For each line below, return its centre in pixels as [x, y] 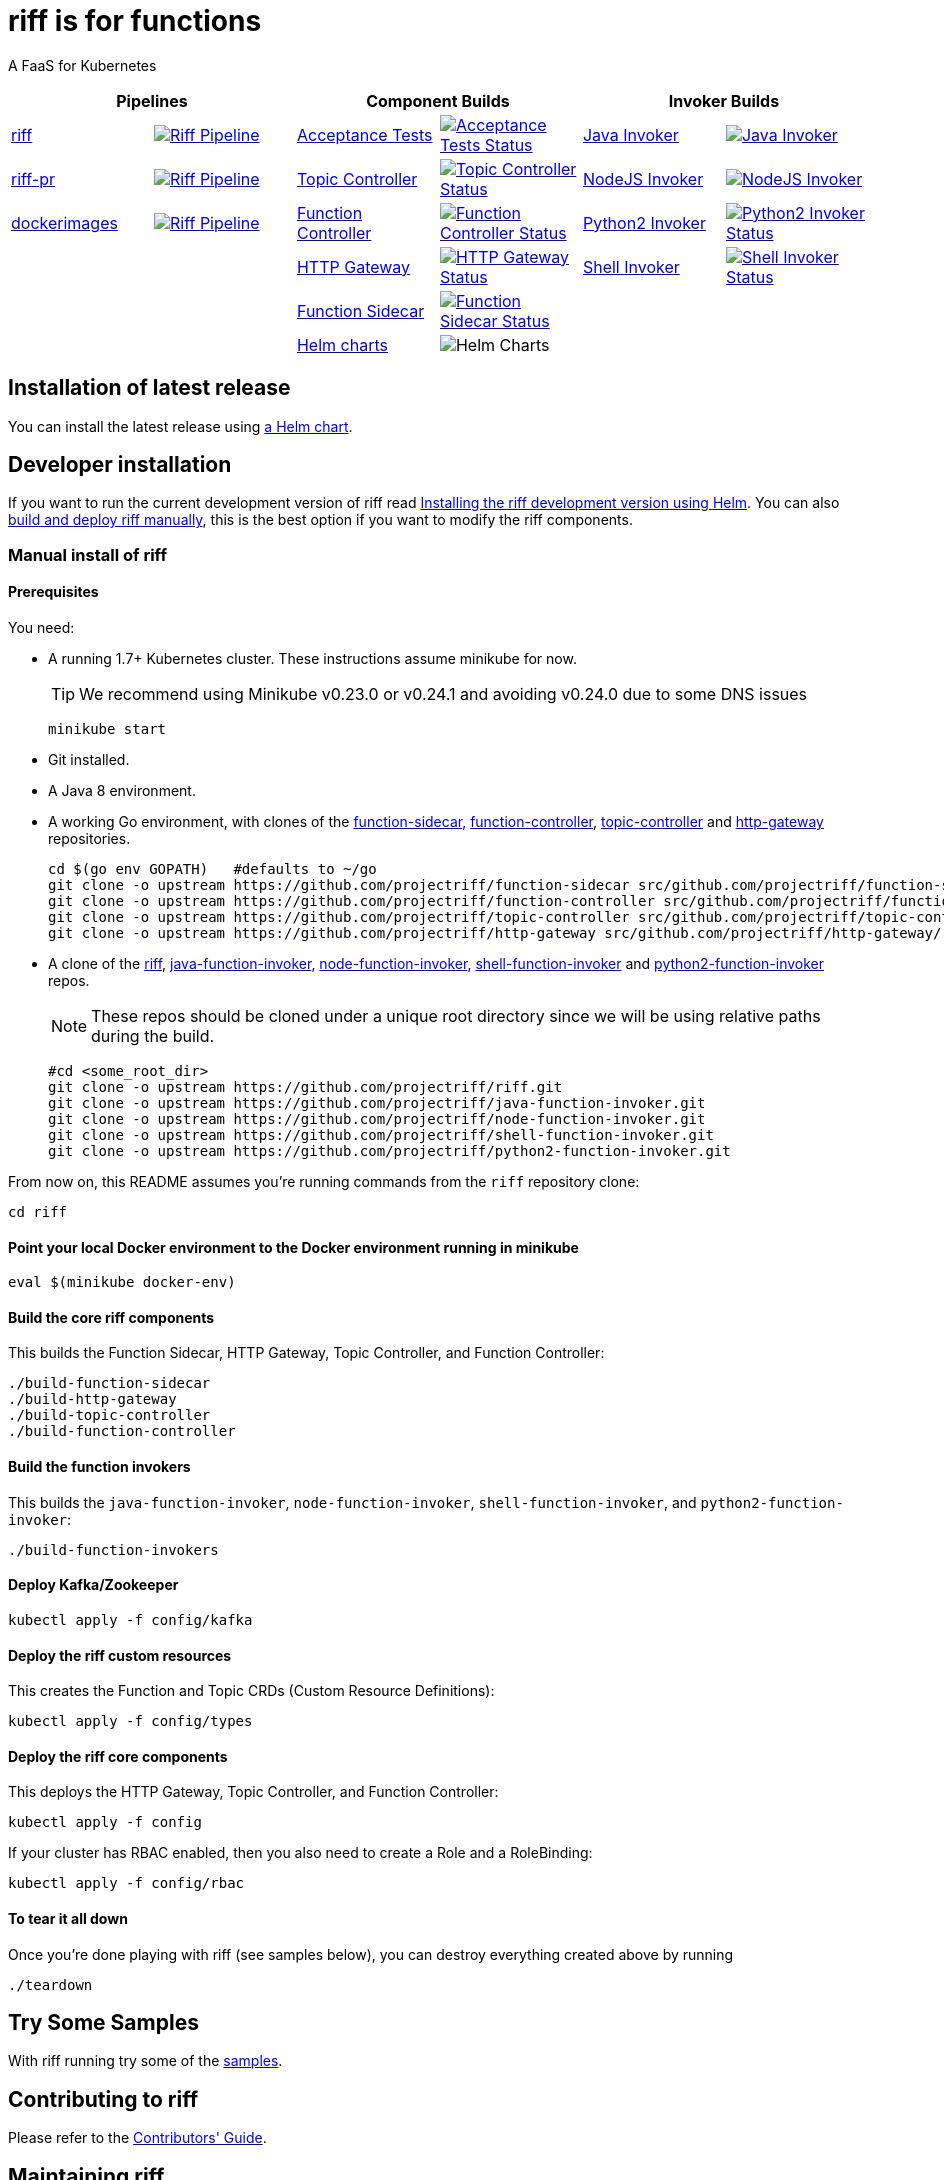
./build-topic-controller [109, 1415]
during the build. [153, 1036]
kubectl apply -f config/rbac [126, 1883]
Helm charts [342, 344]
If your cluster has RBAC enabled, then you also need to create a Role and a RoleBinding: [300, 1853]
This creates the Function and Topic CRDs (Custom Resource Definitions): [251, 1691]
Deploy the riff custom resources [120, 1655]
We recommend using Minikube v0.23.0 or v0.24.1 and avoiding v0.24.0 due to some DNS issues [443, 694]
